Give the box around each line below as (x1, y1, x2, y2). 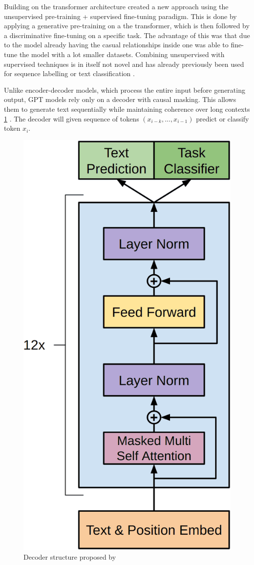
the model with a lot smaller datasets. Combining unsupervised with (19, 49, 225, 59)
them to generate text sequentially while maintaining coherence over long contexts (4, 103, 250, 114)
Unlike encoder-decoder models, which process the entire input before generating (4, 84, 245, 95)
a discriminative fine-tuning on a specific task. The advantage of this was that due (4, 30, 250, 40)
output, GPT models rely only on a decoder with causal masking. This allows (4, 94, 236, 104)
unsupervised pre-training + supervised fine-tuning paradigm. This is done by (4, 11, 237, 21)
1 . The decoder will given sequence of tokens (4, 113, 139, 123)
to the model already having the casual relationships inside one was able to (4, 40, 229, 50)
